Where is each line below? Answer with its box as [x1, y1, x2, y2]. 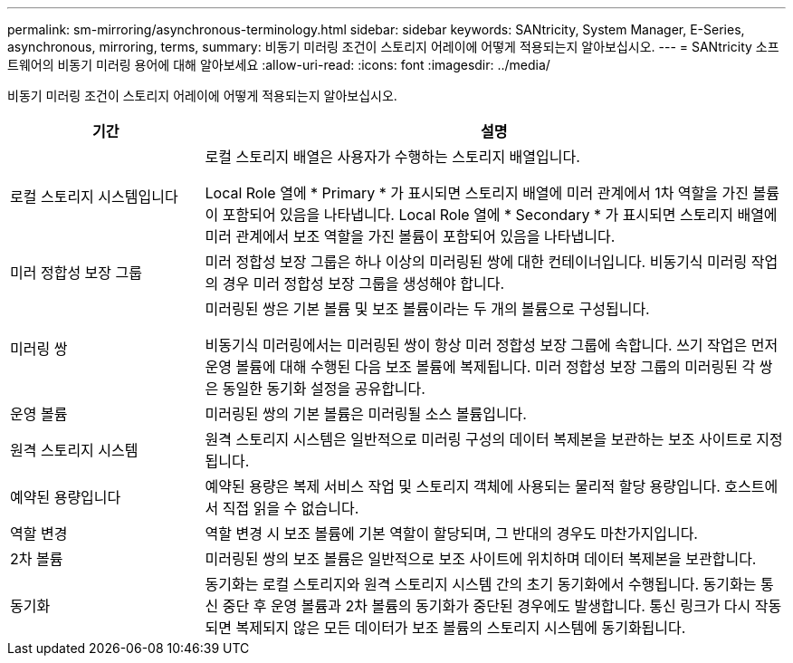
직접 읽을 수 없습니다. [222, 499, 359, 517]
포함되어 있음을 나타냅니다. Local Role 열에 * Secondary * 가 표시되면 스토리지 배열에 [222, 206, 778, 224]
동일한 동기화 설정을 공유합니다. [222, 380, 425, 398]
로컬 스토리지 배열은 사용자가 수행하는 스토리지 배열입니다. [205, 148, 580, 166]
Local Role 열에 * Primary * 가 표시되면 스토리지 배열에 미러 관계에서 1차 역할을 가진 [205, 184, 749, 202]
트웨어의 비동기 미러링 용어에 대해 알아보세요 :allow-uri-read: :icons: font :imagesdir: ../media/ [7, 57, 550, 72]
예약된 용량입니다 [10, 488, 121, 506]
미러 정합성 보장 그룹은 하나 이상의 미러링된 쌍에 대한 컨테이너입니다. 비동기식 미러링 [205, 253, 748, 271]
